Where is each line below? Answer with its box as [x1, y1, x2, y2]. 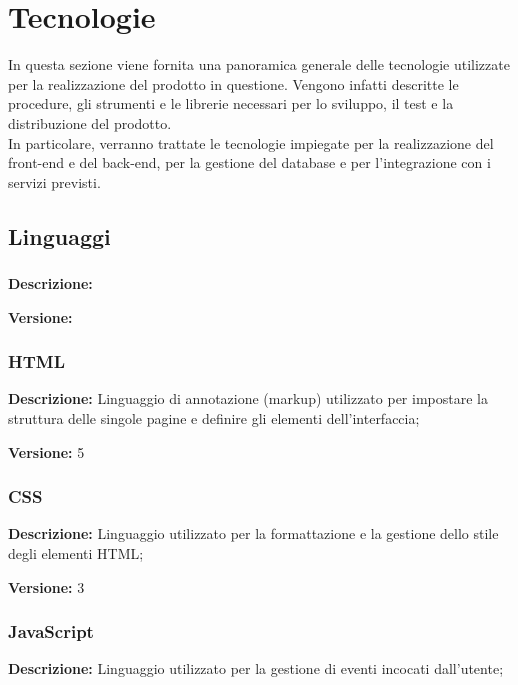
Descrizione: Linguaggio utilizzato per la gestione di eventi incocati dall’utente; [8, 658, 504, 679]
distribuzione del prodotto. [8, 112, 172, 133]
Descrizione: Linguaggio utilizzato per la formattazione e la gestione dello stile [8, 523, 499, 544]
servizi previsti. [8, 171, 101, 192]
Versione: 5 [8, 441, 85, 462]
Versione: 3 [8, 576, 85, 597]
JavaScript [8, 619, 94, 644]
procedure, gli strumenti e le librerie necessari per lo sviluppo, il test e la [8, 93, 454, 114]
